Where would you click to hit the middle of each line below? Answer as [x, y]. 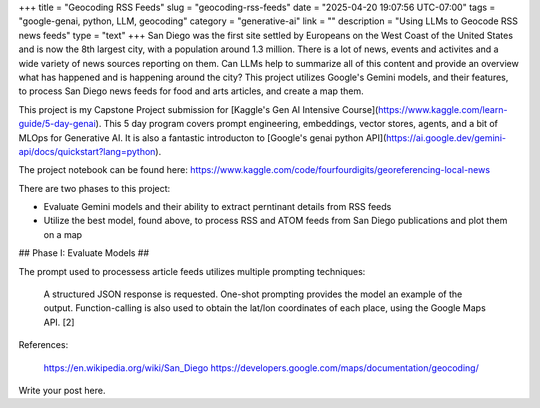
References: [43, 345]
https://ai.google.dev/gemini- [446, 137]
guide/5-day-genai [57, 124]
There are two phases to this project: [94, 188]
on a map [63, 234]
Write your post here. [62, 390]
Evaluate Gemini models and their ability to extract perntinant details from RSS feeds [217, 207]
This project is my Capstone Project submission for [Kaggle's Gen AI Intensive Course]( [198, 109]
